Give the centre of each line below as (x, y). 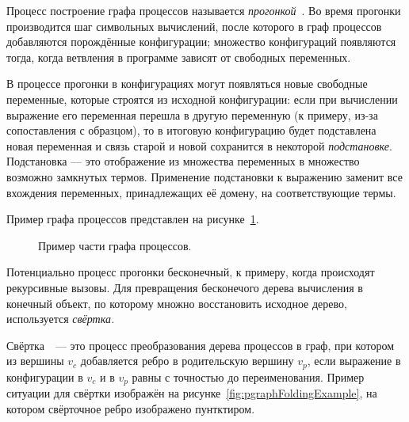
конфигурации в (45, 376)
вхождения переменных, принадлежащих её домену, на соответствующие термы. (201, 192)
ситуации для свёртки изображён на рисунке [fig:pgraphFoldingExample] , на (192, 393)
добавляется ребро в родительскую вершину (187, 361)
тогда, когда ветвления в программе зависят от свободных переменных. (179, 57)
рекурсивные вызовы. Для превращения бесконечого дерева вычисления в (185, 287)
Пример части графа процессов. (115, 245)
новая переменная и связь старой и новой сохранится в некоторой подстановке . (199, 145)
